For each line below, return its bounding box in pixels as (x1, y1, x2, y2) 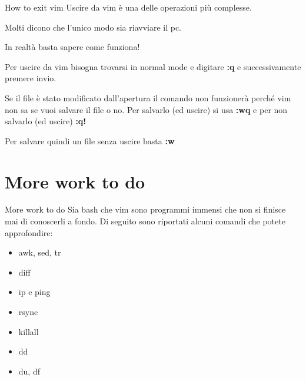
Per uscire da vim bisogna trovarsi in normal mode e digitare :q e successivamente (5, 60, 301, 72)
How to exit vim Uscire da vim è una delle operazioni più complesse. (5, 1, 252, 13)
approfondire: (5, 226, 53, 238)
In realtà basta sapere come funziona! (5, 41, 140, 53)
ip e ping (18, 286, 51, 298)
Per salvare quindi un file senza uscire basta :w (5, 134, 175, 147)
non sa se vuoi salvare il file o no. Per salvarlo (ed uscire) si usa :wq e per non (5, 103, 288, 115)
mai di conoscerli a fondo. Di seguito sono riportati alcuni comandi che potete (5, 215, 285, 227)
